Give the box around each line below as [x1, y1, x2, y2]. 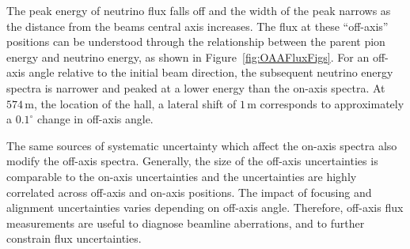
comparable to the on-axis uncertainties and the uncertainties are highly [6, 168, 357, 184]
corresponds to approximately [260, 95, 404, 111]
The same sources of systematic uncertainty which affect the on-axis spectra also [6, 137, 397, 153]
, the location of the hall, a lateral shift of [34, 95, 237, 111]
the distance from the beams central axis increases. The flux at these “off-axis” [6, 17, 389, 34]
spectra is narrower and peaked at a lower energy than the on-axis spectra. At [6, 79, 385, 96]
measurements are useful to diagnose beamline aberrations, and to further [6, 214, 365, 231]
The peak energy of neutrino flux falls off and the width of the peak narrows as [6, 2, 391, 18]
